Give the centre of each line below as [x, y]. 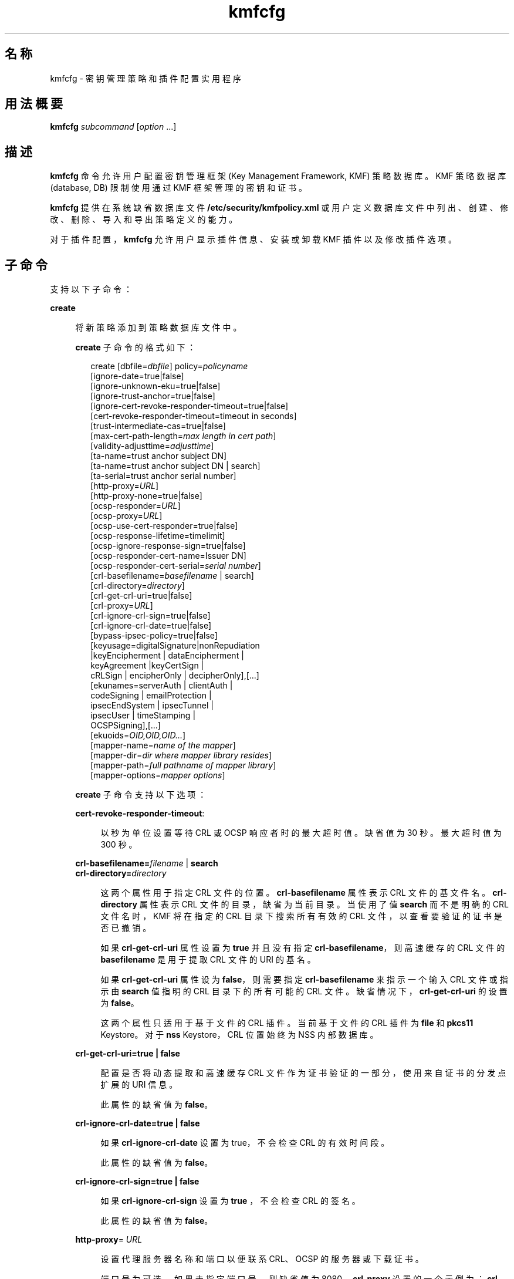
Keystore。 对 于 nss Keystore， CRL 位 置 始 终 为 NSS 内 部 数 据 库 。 [239, 1035]
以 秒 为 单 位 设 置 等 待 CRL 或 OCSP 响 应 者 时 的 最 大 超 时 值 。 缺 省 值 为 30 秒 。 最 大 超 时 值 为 [301, 833]
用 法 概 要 [34, 104]
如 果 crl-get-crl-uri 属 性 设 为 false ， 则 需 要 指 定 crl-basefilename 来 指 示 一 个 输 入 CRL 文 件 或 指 [304, 980]
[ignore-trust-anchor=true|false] [153, 396]
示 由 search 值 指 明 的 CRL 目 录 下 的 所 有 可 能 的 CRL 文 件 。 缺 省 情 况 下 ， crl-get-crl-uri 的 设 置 [304, 991]
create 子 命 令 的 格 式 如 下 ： [136, 347]
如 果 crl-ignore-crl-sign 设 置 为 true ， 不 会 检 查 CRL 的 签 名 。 [230, 1201]
